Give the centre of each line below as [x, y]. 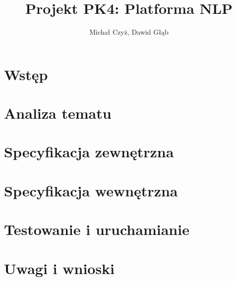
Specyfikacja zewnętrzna [89, 152]
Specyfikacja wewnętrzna [91, 190]
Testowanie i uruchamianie [97, 229]
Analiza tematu [58, 113]
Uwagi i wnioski [59, 268]
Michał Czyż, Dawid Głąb [129, 32]
